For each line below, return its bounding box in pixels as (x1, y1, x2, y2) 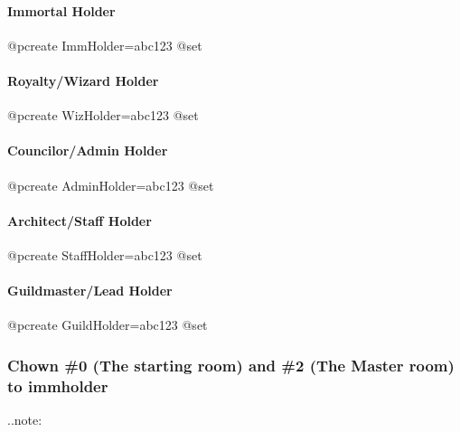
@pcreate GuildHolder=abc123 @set (7, 315, 208, 334)
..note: (7, 410, 42, 429)
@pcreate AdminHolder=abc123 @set (7, 175, 214, 194)
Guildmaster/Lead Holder (7, 281, 173, 300)
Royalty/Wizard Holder (7, 70, 159, 89)
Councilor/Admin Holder (7, 141, 168, 160)
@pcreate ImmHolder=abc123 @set (7, 35, 202, 54)
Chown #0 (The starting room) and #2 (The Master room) (7, 353, 455, 376)
